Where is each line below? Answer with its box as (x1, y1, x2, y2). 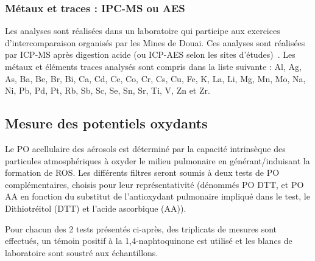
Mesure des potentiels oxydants (5, 114, 208, 133)
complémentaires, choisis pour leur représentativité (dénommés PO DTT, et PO (5, 178, 304, 190)
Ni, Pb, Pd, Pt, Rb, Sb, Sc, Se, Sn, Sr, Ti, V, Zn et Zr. (5, 84, 210, 97)
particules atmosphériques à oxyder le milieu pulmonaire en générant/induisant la (5, 154, 310, 167)
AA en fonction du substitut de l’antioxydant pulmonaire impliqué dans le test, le (5, 190, 310, 203)
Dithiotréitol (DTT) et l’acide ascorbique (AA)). (5, 201, 186, 214)
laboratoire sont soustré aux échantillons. (5, 246, 158, 259)
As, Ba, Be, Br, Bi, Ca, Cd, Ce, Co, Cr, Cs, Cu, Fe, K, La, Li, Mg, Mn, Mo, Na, (5, 72, 306, 85)
